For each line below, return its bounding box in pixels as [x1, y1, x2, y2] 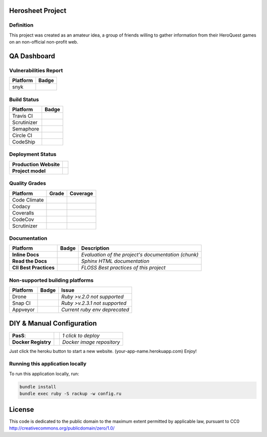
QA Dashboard [9, 52, 55, 60]
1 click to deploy [62, 332, 100, 339]
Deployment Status [9, 151, 57, 158]
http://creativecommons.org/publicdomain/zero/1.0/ [9, 425, 115, 431]
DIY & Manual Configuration [9, 319, 97, 328]
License [9, 405, 34, 414]
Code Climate [12, 196, 44, 203]
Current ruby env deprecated [61, 306, 130, 313]
